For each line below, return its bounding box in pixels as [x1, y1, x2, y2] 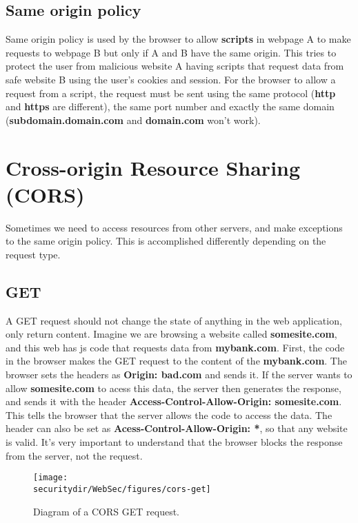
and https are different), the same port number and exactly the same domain [6, 99, 335, 114]
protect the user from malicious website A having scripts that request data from [6, 59, 344, 73]
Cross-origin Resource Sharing [6, 153, 301, 181]
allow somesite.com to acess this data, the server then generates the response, [6, 380, 341, 395]
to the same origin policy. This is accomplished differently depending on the [6, 234, 326, 248]
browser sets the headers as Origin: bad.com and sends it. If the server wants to [6, 367, 352, 382]
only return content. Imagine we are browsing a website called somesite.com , [6, 327, 337, 341]
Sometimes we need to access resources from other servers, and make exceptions [6, 220, 343, 234]
